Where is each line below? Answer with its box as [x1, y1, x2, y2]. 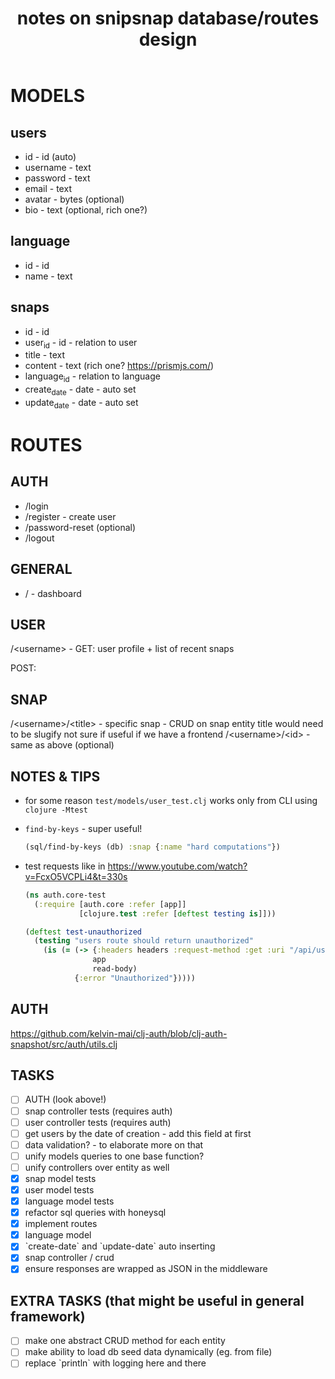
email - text [24, 183, 72, 194]
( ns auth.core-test [24, 890, 107, 900]
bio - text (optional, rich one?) [24, 204, 148, 216]
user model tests [24, 1183, 95, 1196]
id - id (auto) [24, 151, 77, 162]
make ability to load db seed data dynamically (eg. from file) [24, 1346, 273, 1358]
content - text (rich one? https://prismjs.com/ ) [24, 360, 215, 372]
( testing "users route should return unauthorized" [34, 936, 254, 946]
